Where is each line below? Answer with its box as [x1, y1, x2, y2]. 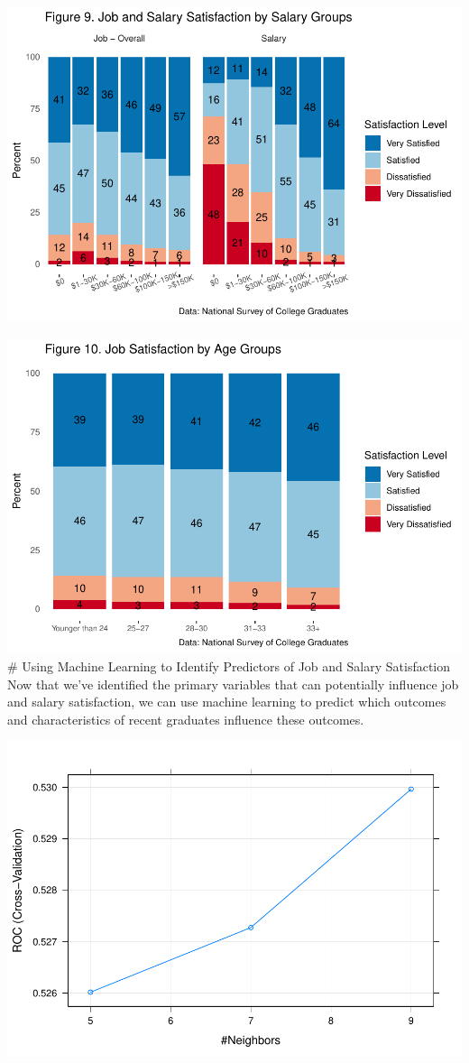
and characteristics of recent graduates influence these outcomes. [7, 709, 364, 728]
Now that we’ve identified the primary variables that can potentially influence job [7, 674, 459, 693]
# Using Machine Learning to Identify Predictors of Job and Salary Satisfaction [7, 657, 451, 676]
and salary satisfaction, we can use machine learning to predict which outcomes [7, 692, 446, 711]
